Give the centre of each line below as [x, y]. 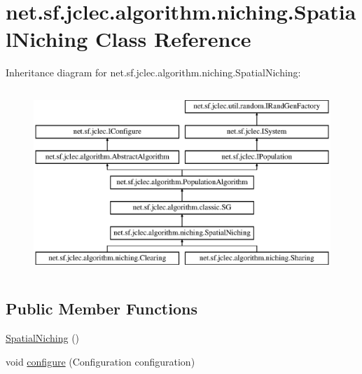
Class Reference [173, 39]
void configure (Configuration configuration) [100, 361]
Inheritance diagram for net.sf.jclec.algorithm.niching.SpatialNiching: [153, 72]
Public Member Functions [102, 309]
